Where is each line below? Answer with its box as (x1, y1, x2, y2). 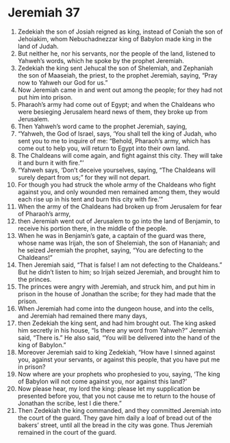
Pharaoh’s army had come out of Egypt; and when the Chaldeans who (17, 100, 215, 108)
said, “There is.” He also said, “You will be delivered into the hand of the (17, 333, 220, 342)
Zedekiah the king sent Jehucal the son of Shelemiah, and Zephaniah (17, 64, 214, 72)
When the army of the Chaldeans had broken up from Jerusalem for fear (17, 202, 222, 211)
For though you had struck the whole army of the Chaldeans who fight (17, 180, 216, 189)
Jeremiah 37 (8, 5, 81, 21)
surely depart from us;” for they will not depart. (17, 173, 151, 181)
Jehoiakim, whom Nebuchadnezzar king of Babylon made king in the (17, 34, 212, 43)
